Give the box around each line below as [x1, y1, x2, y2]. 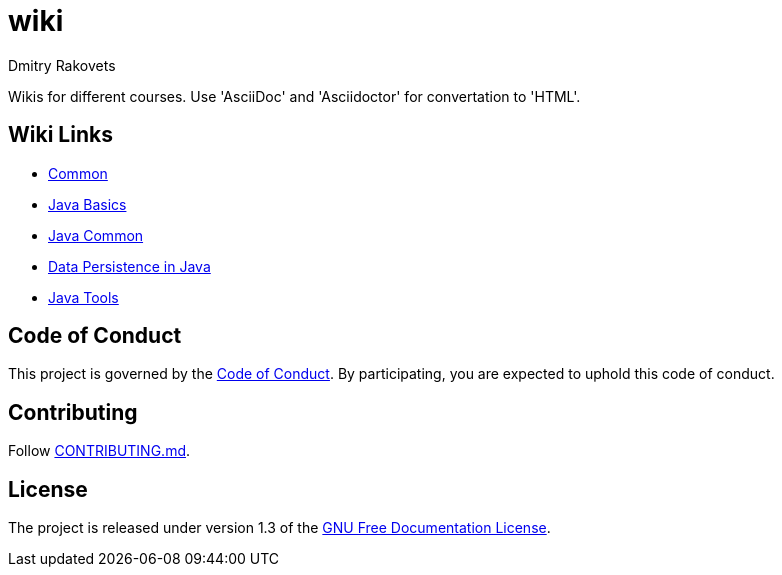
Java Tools [48, 288, 119, 306]
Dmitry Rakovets [8, 56, 116, 74]
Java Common [48, 226, 144, 244]
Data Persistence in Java [48, 257, 211, 275]
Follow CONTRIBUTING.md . [8, 442, 191, 460]
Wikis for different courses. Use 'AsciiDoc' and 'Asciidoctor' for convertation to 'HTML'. [8, 87, 581, 105]
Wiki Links [8, 122, 113, 148]
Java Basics [48, 195, 127, 213]
